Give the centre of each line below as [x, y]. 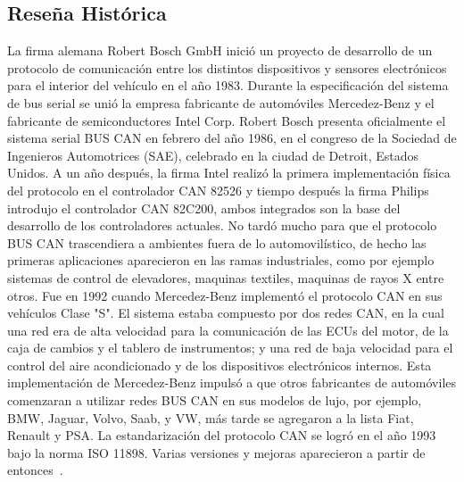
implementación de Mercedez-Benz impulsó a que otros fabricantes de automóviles [232, 382]
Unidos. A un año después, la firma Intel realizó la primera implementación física [229, 173]
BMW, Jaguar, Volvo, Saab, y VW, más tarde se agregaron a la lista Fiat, [211, 417]
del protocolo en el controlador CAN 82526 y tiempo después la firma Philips [218, 190]
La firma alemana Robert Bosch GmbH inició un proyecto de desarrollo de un [220, 50]
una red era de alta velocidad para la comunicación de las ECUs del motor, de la [228, 330]
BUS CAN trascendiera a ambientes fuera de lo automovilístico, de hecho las [217, 242]
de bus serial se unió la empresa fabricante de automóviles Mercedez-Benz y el [221, 102]
